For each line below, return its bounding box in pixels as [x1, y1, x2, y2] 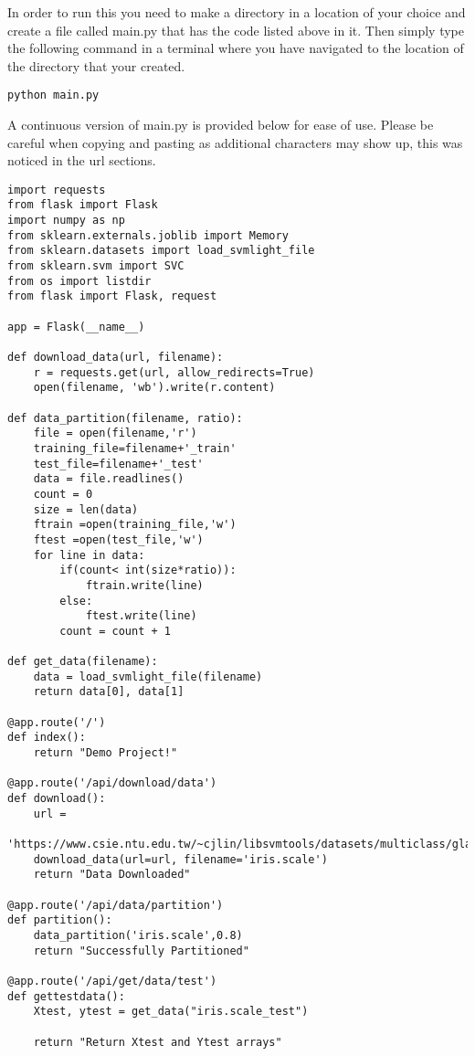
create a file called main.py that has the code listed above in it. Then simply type [7, 20, 464, 39]
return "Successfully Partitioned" [33, 944, 249, 957]
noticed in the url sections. [7, 151, 156, 170]
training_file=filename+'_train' [33, 441, 237, 455]
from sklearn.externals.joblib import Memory [7, 228, 289, 242]
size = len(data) [33, 502, 139, 516]
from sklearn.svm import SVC [7, 259, 185, 273]
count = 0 [33, 487, 93, 501]
